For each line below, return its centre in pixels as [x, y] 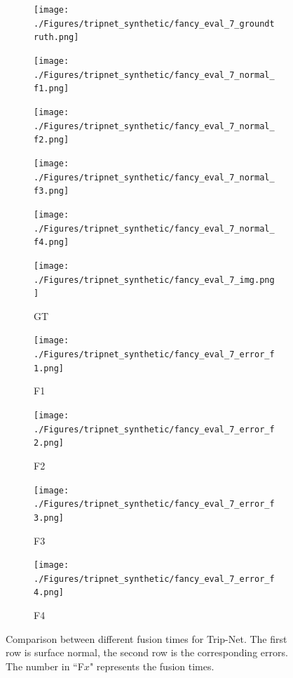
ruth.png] [56, 38]
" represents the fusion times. [152, 666]
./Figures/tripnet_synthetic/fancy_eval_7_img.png [154, 280]
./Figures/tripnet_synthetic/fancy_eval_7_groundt [154, 24]
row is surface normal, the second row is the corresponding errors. [147, 652]
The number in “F [45, 666]
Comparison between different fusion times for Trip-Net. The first [146, 638]
